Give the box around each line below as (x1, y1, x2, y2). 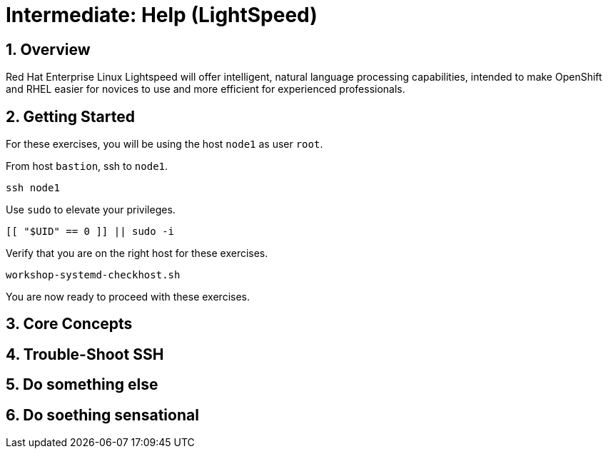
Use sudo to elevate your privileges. (6, 203, 176, 216)
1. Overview (6, 40, 91, 59)
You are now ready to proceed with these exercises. (6, 291, 250, 303)
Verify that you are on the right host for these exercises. (6, 247, 268, 260)
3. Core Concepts (6, 315, 133, 333)
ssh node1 (6, 182, 60, 194)
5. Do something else (6, 375, 158, 394)
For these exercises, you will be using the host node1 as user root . (6, 138, 323, 151)
